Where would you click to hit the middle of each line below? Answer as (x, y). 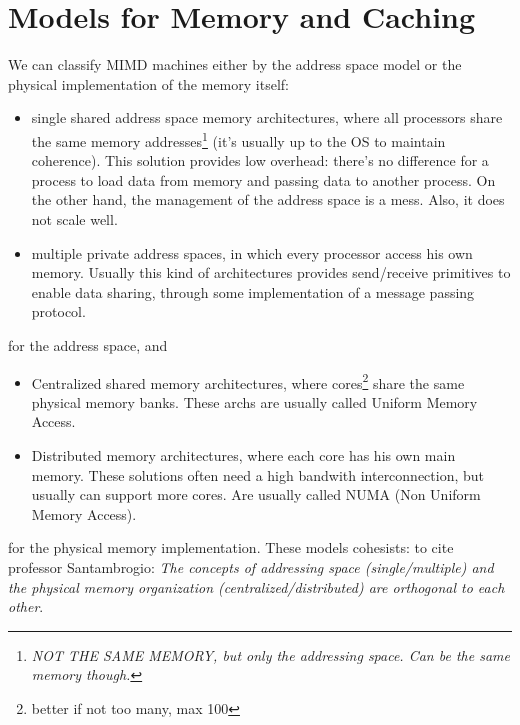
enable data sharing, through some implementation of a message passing (253, 291)
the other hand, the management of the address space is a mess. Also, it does (268, 199)
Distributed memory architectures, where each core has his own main (243, 454)
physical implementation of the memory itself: (148, 83)
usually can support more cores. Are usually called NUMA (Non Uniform (256, 494)
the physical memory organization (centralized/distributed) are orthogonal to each (256, 586)
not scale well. (74, 218)
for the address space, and (88, 344)
